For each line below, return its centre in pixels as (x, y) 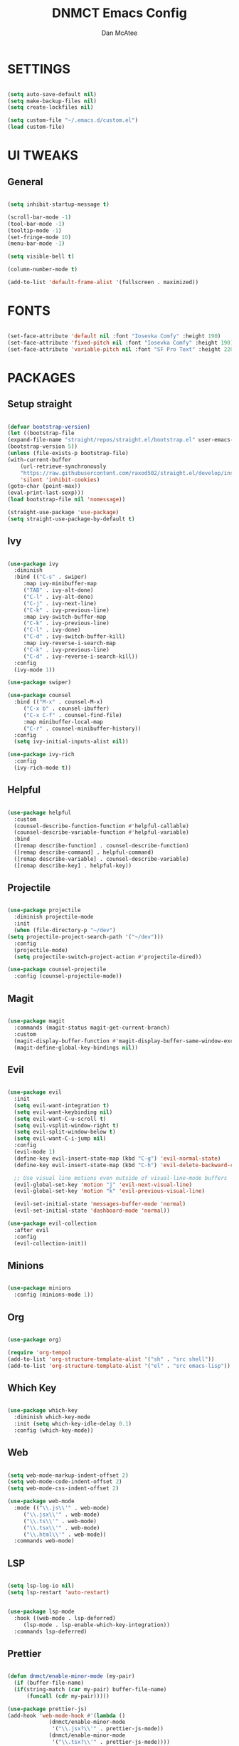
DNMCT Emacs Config (119, 13)
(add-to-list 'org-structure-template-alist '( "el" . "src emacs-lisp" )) (119, 1366)
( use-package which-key (43, 1411)
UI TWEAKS (43, 156)
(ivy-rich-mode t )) (43, 768)
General (26, 182)
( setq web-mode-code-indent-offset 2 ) (65, 1482)
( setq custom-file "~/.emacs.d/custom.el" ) (73, 120)
